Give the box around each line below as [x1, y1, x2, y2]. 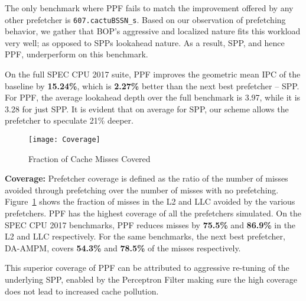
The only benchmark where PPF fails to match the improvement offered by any [5, 2, 294, 14]
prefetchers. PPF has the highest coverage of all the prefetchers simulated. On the [5, 207, 302, 219]
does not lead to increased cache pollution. [5, 284, 159, 297]
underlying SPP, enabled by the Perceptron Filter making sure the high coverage [5, 273, 298, 285]
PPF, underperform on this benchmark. [5, 48, 148, 60]
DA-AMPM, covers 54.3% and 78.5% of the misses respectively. [5, 241, 241, 254]
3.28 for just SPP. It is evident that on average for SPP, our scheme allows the [5, 102, 289, 115]
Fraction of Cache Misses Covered [28, 152, 151, 164]
